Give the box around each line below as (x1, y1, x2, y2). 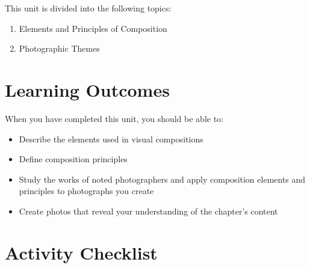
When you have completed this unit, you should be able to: (5, 112, 224, 124)
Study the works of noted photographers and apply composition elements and (19, 172, 306, 185)
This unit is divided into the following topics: (5, 2, 172, 14)
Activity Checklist (5, 240, 158, 264)
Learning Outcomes (5, 77, 170, 102)
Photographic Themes (19, 42, 100, 55)
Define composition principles (19, 153, 128, 165)
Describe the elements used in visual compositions (19, 132, 203, 145)
